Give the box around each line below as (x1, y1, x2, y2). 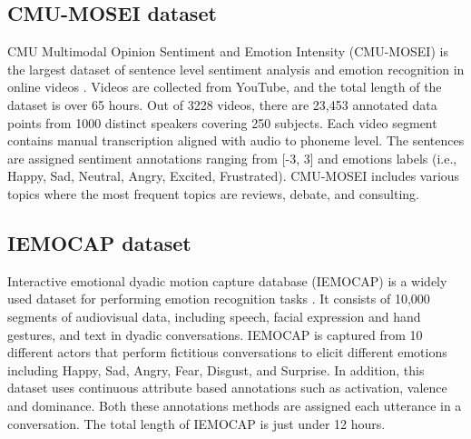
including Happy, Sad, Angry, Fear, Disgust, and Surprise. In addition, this (7, 360, 425, 379)
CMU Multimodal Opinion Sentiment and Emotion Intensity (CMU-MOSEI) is (7, 42, 448, 61)
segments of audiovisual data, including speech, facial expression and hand (7, 306, 421, 325)
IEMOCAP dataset (7, 228, 191, 256)
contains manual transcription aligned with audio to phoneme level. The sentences (7, 131, 465, 150)
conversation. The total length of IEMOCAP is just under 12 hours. (7, 414, 386, 433)
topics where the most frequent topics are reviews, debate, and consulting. (7, 184, 419, 203)
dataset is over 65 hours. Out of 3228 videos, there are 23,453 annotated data (7, 95, 437, 114)
